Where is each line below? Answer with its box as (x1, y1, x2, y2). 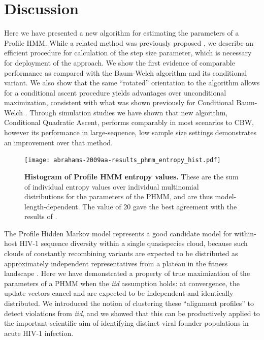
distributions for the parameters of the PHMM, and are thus (24, 191, 213, 202)
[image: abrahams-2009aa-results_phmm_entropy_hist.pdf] (24, 157, 221, 164)
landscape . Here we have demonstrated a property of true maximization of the (4, 268, 250, 279)
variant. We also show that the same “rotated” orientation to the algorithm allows (4, 77, 260, 88)
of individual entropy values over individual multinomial (24, 181, 199, 192)
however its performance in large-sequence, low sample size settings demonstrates (4, 127, 256, 138)
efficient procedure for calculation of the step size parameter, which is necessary (4, 47, 252, 58)
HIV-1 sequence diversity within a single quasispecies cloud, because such (19, 238, 248, 249)
